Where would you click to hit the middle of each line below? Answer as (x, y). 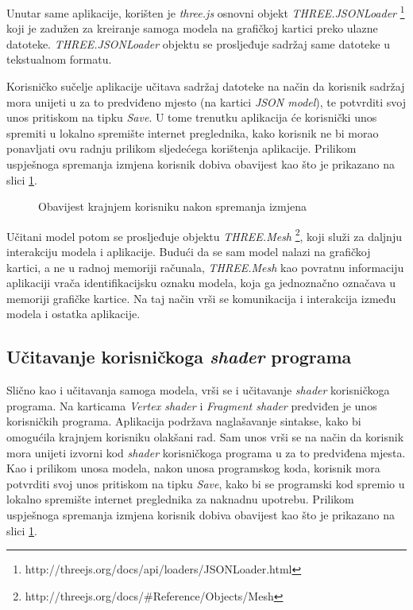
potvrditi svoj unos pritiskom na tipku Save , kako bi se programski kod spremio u (206, 483)
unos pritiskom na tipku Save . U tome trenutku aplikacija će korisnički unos (192, 117)
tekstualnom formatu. (59, 59)
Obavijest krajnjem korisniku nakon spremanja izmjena (172, 206)
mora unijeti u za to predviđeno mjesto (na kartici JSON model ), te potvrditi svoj (206, 101)
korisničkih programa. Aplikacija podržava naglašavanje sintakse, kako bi (184, 421)
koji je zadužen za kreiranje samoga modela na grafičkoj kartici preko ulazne (192, 28)
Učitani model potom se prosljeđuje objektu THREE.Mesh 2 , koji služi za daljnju (204, 235)
